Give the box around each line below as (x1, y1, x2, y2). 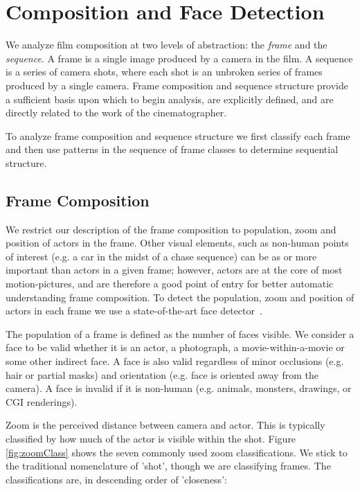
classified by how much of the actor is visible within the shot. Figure (6, 431, 296, 445)
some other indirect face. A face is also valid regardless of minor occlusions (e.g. (6, 354, 344, 368)
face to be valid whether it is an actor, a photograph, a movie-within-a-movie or (6, 340, 345, 355)
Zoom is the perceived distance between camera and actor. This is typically (6, 418, 325, 432)
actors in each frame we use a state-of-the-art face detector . (6, 303, 262, 318)
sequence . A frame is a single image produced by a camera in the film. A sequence (6, 51, 353, 65)
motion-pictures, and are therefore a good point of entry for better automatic (6, 276, 334, 291)
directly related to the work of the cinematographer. (6, 105, 227, 120)
